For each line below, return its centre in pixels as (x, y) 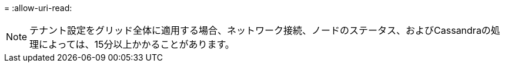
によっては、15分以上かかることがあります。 (137, 44)
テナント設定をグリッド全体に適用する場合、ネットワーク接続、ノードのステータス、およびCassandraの (260, 30)
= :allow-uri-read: (38, 8)
